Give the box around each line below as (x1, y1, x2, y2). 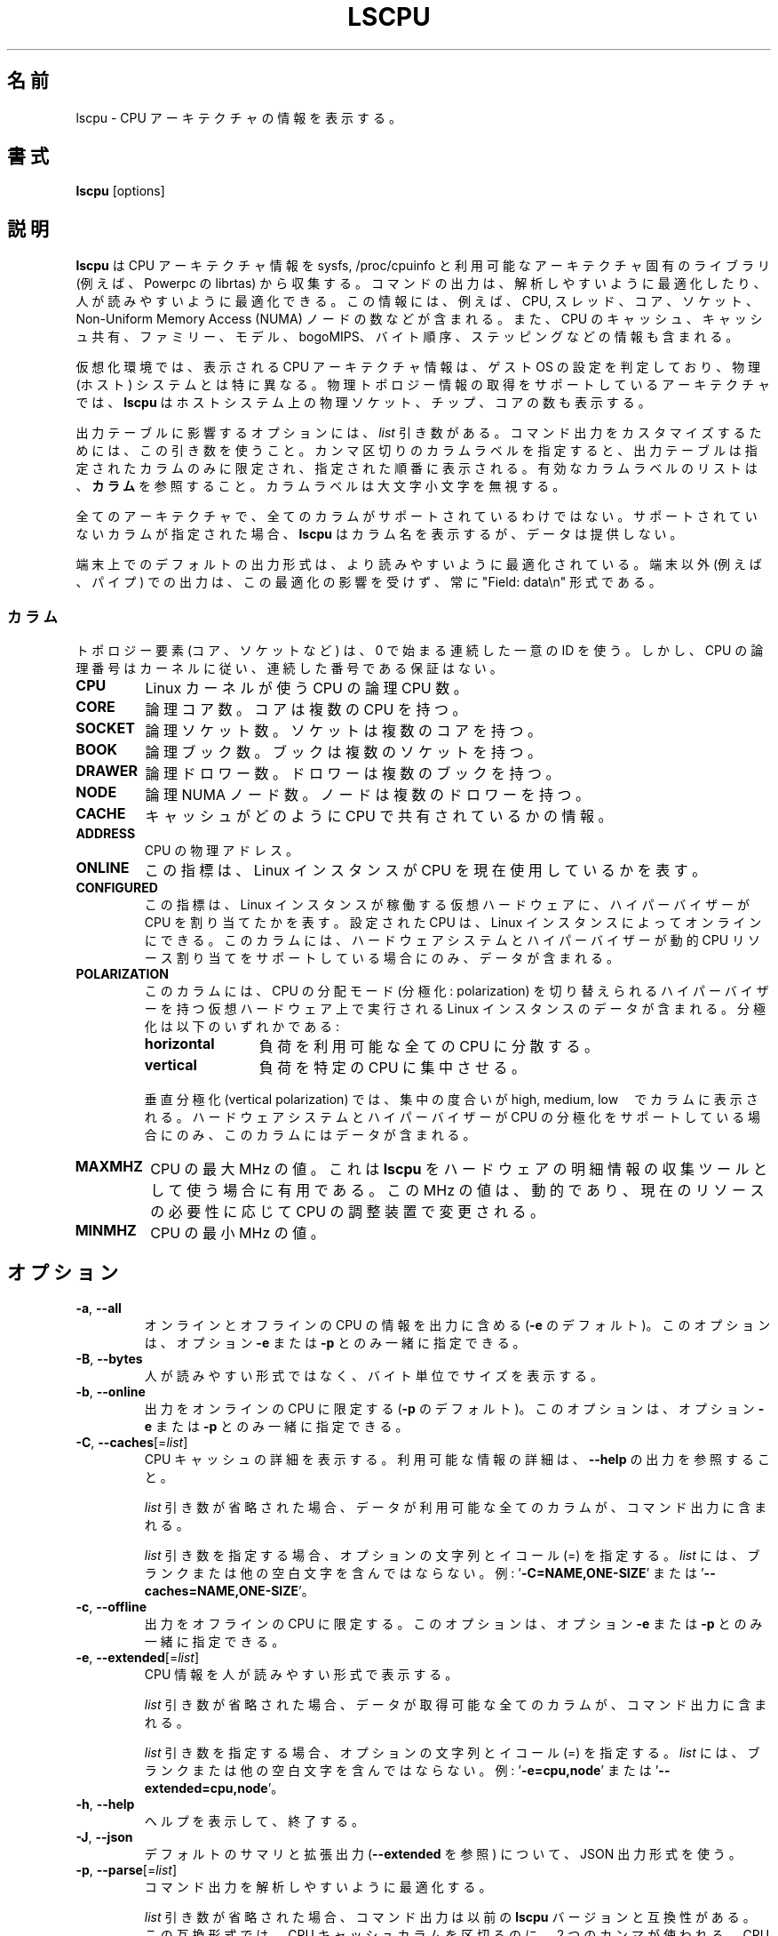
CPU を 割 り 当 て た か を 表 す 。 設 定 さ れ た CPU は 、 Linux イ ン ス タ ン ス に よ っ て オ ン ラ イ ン (144, 915, 762, 931)
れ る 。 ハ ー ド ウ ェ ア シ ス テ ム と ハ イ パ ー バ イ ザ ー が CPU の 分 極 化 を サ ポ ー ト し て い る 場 (144, 1109, 761, 1125)
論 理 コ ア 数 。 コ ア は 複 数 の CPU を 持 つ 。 (145, 700, 467, 719)
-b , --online (75, 1383, 146, 1399)
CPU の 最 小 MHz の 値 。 (150, 1224, 325, 1243)
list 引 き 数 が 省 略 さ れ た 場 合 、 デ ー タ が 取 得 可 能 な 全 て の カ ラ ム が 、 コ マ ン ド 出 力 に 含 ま (144, 1696, 767, 1712)
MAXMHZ (75, 1157, 143, 1176)
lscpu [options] (75, 183, 165, 199)
